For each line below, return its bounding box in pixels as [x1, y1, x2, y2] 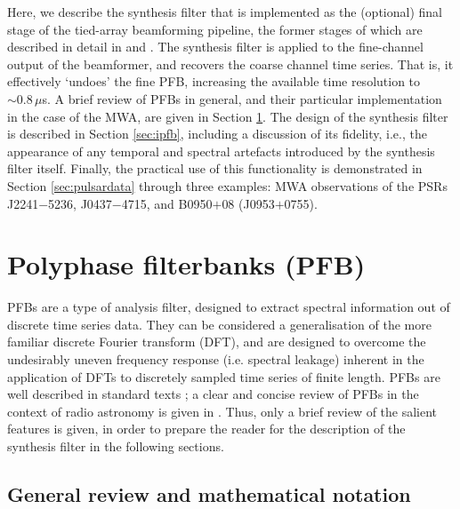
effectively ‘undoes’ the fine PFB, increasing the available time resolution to [7, 72, 421, 91]
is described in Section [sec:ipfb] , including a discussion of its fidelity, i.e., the [7, 124, 427, 143]
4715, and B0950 [121, 194, 213, 212]
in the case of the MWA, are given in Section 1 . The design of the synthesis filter [7, 107, 448, 125]
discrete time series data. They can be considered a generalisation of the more [7, 314, 432, 333]
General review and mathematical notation [7, 480, 411, 507]
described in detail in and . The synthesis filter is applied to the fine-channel [7, 37, 424, 56]
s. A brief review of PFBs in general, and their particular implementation [42, 89, 442, 107]
